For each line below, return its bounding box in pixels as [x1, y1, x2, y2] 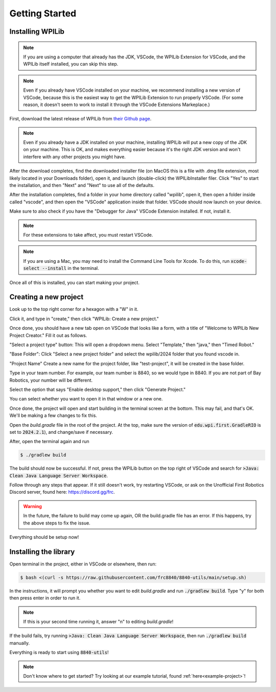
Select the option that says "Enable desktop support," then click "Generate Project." [9, 386, 186, 392]
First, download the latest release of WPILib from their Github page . [9, 116, 152, 122]
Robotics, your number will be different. [9, 377, 93, 383]
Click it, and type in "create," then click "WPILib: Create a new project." [9, 316, 159, 322]
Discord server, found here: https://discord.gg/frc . [9, 489, 115, 495]
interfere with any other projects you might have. [23, 154, 126, 160]
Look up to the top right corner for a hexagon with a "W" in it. [9, 306, 139, 312]
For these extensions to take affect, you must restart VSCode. [23, 232, 153, 238]
